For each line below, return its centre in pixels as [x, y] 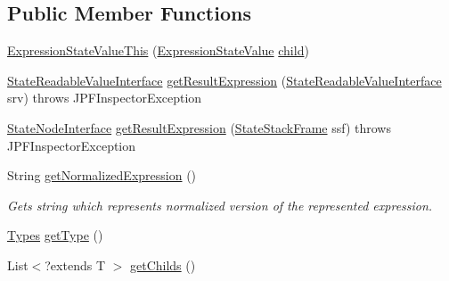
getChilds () [163, 264]
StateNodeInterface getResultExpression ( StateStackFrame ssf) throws [199, 127]
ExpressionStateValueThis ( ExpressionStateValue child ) [158, 50]
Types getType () [55, 235]
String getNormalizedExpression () [102, 175]
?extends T [75, 264]
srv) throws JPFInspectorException [105, 98]
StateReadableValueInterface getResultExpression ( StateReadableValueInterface [224, 80]
